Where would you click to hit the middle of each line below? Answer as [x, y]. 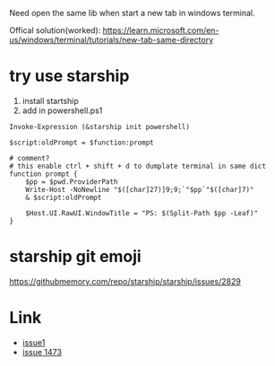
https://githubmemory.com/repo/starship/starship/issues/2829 [125, 281]
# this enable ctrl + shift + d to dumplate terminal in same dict [138, 166]
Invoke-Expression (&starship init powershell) [100, 126]
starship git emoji [75, 257]
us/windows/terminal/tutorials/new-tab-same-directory [112, 40]
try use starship [69, 76]
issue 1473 [42, 352]
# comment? [30, 158]
